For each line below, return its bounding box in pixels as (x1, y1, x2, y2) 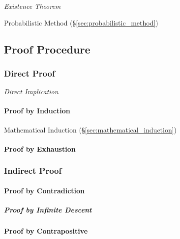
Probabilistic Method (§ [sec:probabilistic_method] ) (4, 17, 158, 27)
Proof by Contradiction (4, 185, 85, 195)
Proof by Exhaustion (4, 143, 76, 154)
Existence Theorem (4, 1, 61, 11)
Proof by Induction (4, 106, 70, 116)
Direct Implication (4, 86, 59, 97)
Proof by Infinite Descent (4, 204, 92, 214)
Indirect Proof (4, 164, 62, 177)
